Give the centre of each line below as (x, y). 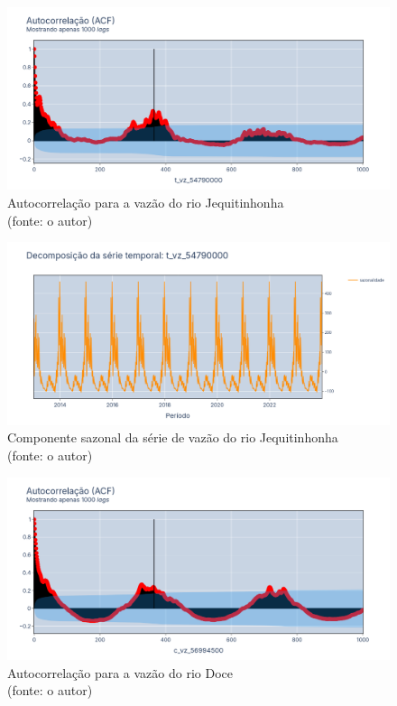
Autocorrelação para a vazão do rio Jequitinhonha (146, 203)
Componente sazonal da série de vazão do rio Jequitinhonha (173, 437)
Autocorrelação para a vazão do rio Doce (120, 672)
